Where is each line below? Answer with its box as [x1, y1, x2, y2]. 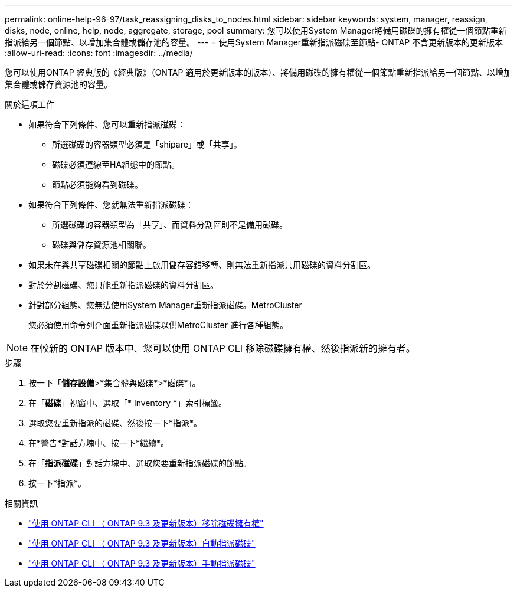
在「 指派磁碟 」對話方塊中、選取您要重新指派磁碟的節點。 [28, 458, 251, 468]
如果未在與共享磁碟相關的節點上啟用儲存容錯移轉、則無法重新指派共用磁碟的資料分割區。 [28, 260, 375, 270]
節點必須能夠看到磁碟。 [52, 179, 143, 189]
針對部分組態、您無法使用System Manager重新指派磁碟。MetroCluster [28, 300, 302, 310]
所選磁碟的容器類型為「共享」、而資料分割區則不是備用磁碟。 [52, 220, 287, 230]
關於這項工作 [5, 99, 54, 109]
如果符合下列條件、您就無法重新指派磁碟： [28, 199, 194, 210]
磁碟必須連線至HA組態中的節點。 [52, 159, 180, 169]
